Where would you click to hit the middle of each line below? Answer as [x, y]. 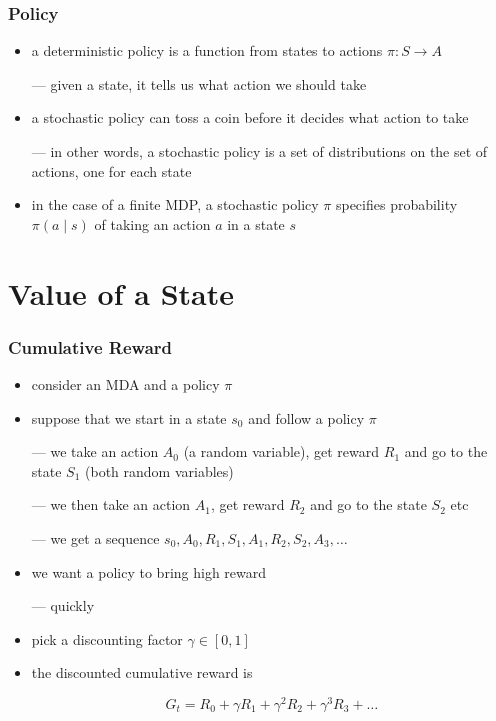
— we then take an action [111, 504]
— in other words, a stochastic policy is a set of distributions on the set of [259, 151]
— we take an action [95, 451]
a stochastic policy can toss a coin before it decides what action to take [250, 117]
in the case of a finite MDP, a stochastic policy [175, 204]
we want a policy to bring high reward [149, 571]
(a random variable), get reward [281, 451]
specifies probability [396, 204]
